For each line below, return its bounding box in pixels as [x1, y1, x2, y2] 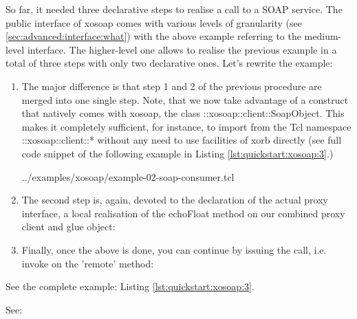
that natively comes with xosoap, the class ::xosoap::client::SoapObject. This [21, 106, 345, 120]
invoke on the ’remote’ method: [21, 256, 154, 270]
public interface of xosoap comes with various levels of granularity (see [6, 15, 303, 30]
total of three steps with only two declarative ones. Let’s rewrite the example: [6, 56, 333, 70]
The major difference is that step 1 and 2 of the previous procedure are [21, 78, 322, 93]
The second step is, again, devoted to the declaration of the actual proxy [21, 192, 328, 207]
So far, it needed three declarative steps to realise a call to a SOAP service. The [6, 2, 343, 16]
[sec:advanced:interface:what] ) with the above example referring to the [6, 29, 301, 43]
